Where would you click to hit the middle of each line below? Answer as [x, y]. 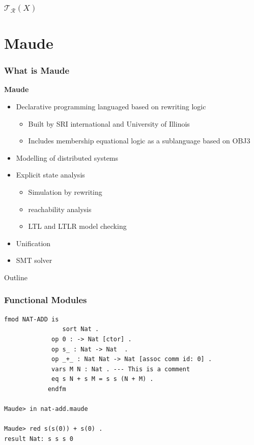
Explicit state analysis [50, 175]
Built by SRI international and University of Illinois [109, 123]
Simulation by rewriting [65, 192]
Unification [33, 243]
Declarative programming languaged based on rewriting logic [111, 107]
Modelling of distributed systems [67, 157]
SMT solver [34, 260]
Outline [16, 277]
